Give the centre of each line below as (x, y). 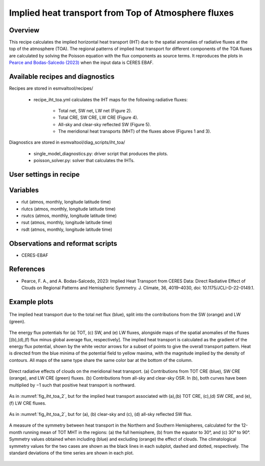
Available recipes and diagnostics (62, 77)
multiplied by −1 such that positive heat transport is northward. (72, 385)
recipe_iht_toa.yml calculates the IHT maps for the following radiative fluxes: (111, 99)
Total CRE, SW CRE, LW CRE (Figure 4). (98, 117)
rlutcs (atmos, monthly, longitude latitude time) (68, 209)
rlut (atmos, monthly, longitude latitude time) (66, 202)
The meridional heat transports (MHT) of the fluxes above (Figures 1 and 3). (134, 131)
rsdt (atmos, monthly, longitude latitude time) (67, 229)
